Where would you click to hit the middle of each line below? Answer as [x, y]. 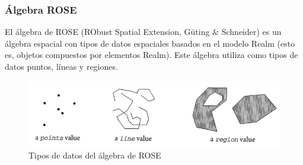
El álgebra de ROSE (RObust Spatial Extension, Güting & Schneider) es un [143, 32]
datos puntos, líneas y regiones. [61, 66]
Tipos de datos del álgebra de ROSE [95, 155]
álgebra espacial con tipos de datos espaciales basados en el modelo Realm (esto [150, 43]
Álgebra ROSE [41, 9]
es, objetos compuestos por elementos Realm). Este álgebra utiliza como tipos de [151, 55]
